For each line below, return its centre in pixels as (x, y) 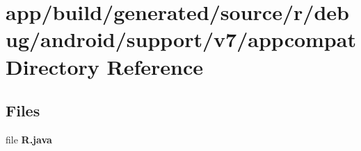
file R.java (29, 139)
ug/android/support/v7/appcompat (181, 39)
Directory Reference (105, 66)
